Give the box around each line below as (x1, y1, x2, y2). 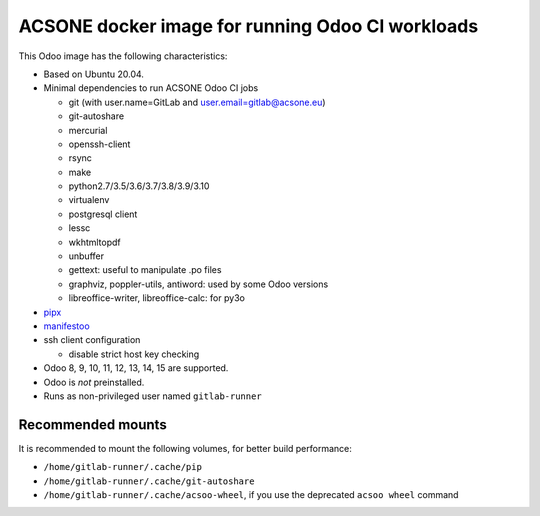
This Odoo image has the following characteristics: (18, 50, 228, 62)
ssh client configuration (43, 334, 141, 346)
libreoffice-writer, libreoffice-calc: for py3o (68, 292, 245, 304)
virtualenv (68, 194, 110, 206)
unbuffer (68, 250, 105, 262)
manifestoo (43, 320, 90, 332)
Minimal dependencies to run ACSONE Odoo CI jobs (43, 82, 259, 94)
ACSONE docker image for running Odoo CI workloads (18, 15, 479, 37)
